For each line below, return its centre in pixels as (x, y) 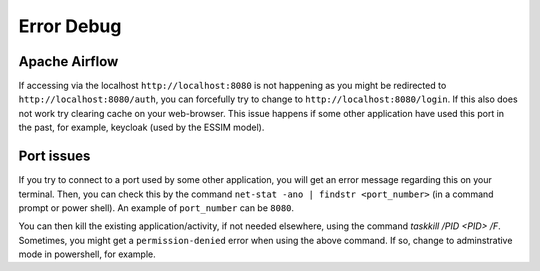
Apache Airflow (68, 61)
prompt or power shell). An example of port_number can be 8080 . (156, 207)
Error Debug (70, 26)
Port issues (54, 156)
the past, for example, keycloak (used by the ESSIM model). (141, 127)
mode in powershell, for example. (87, 254)
